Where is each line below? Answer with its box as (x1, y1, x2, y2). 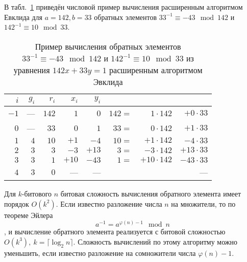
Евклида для (4, 11, 42, 22)
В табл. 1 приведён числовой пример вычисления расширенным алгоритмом (4, 2, 243, 12)
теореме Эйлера (4, 209, 53, 220)
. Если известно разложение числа (56, 198, 162, 209)
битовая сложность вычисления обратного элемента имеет (60, 188, 241, 199)
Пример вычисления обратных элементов (35, 40, 181, 52)
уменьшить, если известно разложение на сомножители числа (4, 247, 196, 258)
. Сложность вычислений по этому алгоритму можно (73, 236, 238, 247)
